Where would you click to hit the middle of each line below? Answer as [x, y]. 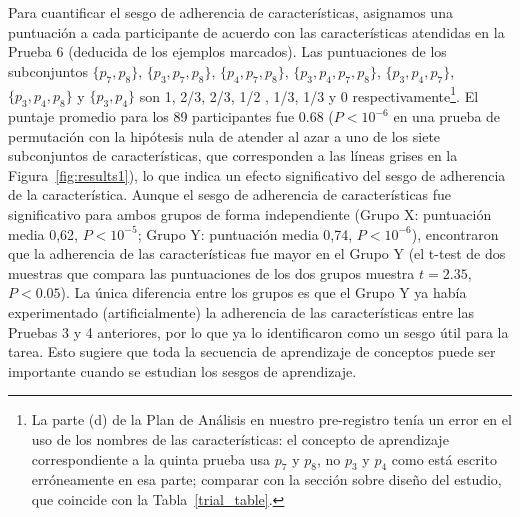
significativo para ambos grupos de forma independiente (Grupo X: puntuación [250, 214]
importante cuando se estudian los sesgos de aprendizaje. [182, 370]
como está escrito [444, 458]
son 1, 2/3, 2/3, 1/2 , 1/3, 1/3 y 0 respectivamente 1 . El [309, 94]
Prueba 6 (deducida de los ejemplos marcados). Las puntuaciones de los [227, 51]
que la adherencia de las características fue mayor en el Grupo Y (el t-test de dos [257, 253]
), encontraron [455, 233]
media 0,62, [43, 233]
